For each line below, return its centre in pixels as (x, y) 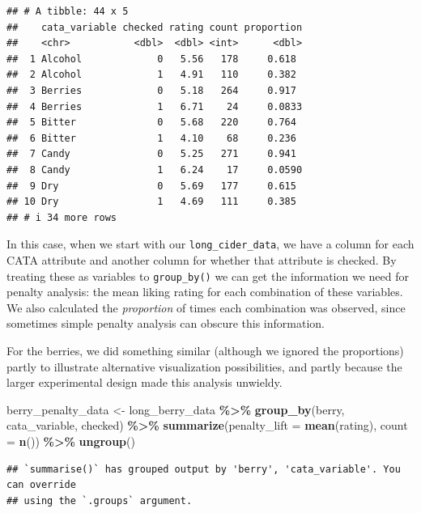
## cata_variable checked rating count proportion (155, 27)
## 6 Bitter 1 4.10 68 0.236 (151, 138)
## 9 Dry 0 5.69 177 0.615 (151, 186)
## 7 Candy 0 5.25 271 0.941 (151, 154)
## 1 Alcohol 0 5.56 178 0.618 (151, 59)
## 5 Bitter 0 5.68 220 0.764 (151, 123)
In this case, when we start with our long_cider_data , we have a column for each (210, 244)
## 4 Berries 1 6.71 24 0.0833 (155, 106)
